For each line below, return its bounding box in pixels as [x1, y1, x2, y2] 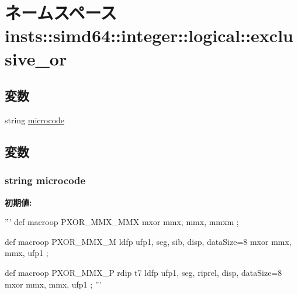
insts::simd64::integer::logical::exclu [5, 23, 293, 47]
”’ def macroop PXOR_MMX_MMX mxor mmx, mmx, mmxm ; [5, 216, 239, 228]
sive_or [5, 46, 67, 70]
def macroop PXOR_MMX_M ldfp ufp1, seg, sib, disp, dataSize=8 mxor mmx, [5, 235, 292, 247]
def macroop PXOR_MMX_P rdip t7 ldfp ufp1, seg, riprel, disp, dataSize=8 [5, 266, 282, 278]
